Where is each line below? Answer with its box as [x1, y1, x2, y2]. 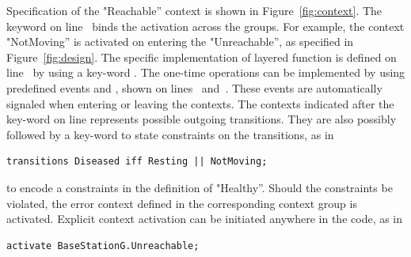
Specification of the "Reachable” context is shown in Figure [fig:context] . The [6, 2, 382, 18]
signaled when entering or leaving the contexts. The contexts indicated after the [6, 95, 394, 111]
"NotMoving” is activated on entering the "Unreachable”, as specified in [6, 33, 354, 50]
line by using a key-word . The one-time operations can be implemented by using [6, 64, 405, 81]
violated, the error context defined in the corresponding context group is [6, 195, 357, 211]
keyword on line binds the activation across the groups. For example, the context [6, 17, 405, 34]
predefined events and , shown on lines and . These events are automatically [6, 79, 382, 96]
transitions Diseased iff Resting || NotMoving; [6, 156, 268, 168]
